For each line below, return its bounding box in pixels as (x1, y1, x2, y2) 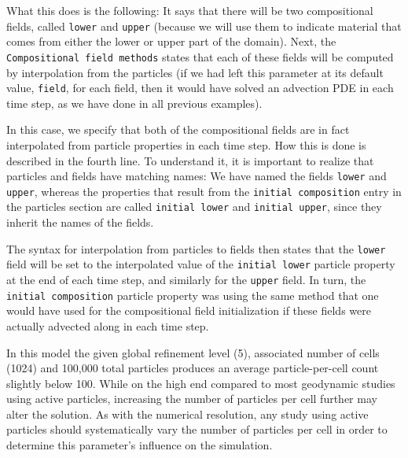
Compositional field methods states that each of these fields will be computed (6, 48, 394, 65)
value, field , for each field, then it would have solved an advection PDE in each (6, 79, 394, 96)
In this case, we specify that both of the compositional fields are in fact (6, 121, 350, 138)
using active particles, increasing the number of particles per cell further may (6, 390, 377, 407)
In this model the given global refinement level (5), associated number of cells (6, 344, 380, 360)
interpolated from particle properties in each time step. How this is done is (6, 136, 366, 153)
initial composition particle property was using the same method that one (6, 286, 379, 303)
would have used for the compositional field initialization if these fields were (6, 302, 371, 319)
